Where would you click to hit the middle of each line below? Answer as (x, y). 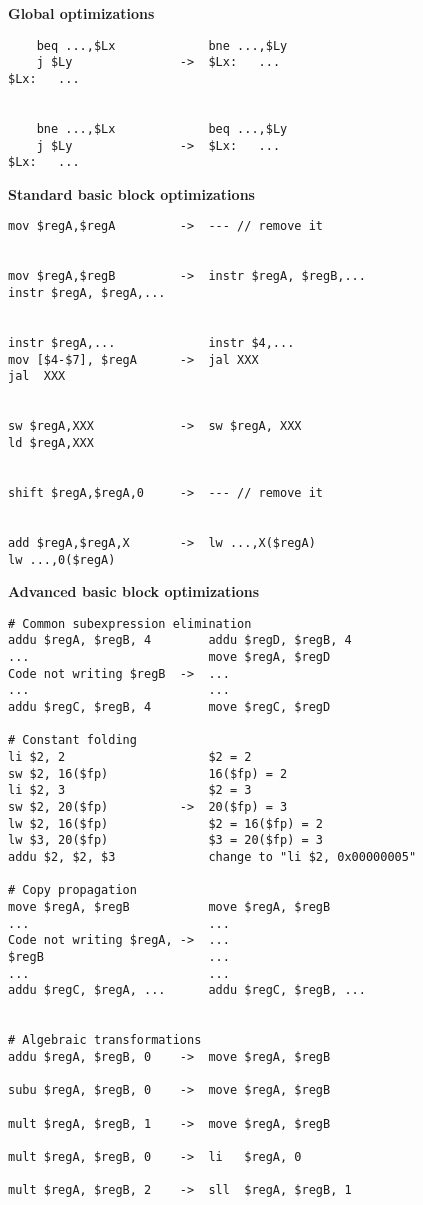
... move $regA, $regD (169, 657)
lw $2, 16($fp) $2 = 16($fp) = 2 (165, 823)
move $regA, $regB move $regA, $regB (169, 906)
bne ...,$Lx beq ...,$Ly (162, 128)
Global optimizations (81, 13)
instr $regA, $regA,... (87, 293)
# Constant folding (72, 740)
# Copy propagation (72, 890)
